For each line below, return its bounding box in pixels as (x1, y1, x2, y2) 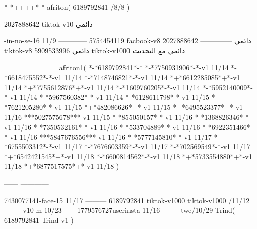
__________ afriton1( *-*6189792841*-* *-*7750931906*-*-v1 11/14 (4, 62, 229, 73)
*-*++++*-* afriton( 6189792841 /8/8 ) (4, 2, 130, 12)
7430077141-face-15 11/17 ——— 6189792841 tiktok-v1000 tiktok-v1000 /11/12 (4, 195, 250, 205)
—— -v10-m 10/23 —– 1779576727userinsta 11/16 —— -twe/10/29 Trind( (4, 205, 235, 215)
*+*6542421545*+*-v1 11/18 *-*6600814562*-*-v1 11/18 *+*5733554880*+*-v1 (4, 151, 252, 161)
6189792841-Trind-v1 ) (4, 214, 74, 225)
